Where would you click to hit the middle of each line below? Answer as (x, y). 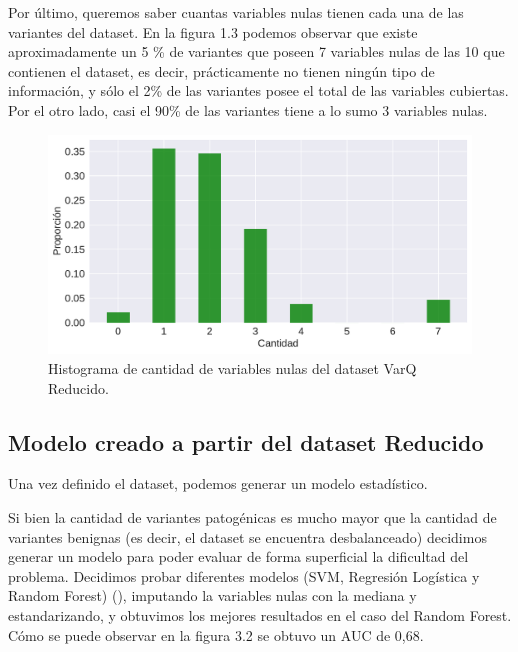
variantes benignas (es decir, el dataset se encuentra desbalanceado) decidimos (247, 536)
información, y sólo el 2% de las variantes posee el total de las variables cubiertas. (258, 90)
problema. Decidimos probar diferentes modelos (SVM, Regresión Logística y (244, 575)
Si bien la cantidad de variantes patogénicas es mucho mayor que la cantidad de (252, 517)
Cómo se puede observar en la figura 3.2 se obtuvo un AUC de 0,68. (216, 634)
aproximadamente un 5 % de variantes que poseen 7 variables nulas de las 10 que (256, 51)
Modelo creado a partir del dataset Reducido (246, 441)
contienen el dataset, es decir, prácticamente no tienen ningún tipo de (221, 70)
